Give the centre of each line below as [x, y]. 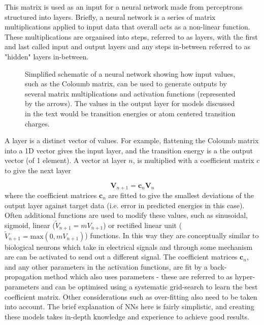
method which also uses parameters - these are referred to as [138, 277]
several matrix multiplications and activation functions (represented [130, 93]
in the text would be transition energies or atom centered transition [130, 113]
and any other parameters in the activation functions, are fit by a [106, 266]
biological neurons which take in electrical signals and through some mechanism [129, 247]
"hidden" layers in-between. [47, 56]
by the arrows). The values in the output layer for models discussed [130, 103]
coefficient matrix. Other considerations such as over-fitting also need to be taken [131, 296]
